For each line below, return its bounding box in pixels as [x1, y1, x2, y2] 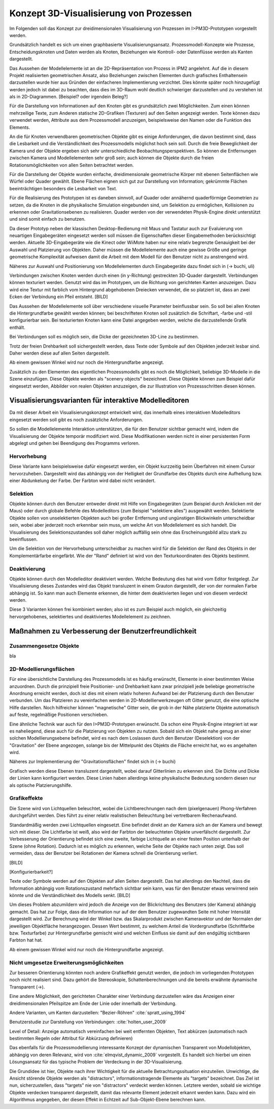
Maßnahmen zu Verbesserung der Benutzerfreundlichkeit [9, 627, 197, 635]
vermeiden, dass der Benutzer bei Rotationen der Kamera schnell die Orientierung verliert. [9, 850, 198, 856]
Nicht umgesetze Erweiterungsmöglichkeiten [9, 959, 124, 966]
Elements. [9, 124, 30, 130]
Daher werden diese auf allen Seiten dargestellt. [9, 350, 110, 356]
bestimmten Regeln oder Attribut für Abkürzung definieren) [9, 1035, 133, 1042]
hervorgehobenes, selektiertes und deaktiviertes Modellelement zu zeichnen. [9, 613, 172, 619]
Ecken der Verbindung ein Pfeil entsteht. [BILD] [9, 294, 108, 300]
